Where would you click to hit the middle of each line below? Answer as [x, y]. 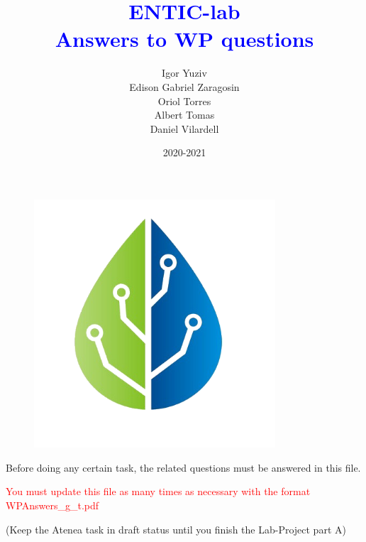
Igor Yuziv [184, 73]
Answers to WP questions [184, 39]
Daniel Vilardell [184, 128]
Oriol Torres [184, 101]
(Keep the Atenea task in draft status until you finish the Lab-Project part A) [176, 529]
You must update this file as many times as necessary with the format [158, 491]
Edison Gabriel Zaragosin [184, 86]
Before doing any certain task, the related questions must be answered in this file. [183, 467]
